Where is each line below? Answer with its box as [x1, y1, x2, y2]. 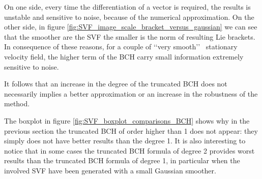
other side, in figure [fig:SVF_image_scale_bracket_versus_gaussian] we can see [4, 21, 257, 32]
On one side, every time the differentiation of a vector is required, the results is [4, 2, 251, 12]
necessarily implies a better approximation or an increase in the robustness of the [4, 88, 258, 99]
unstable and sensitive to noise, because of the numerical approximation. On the [4, 11, 254, 22]
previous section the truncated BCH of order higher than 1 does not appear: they [4, 125, 258, 136]
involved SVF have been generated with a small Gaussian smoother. [4, 165, 216, 175]
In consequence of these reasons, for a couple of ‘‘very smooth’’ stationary [4, 41, 238, 52]
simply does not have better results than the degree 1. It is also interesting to [4, 135, 246, 146]
